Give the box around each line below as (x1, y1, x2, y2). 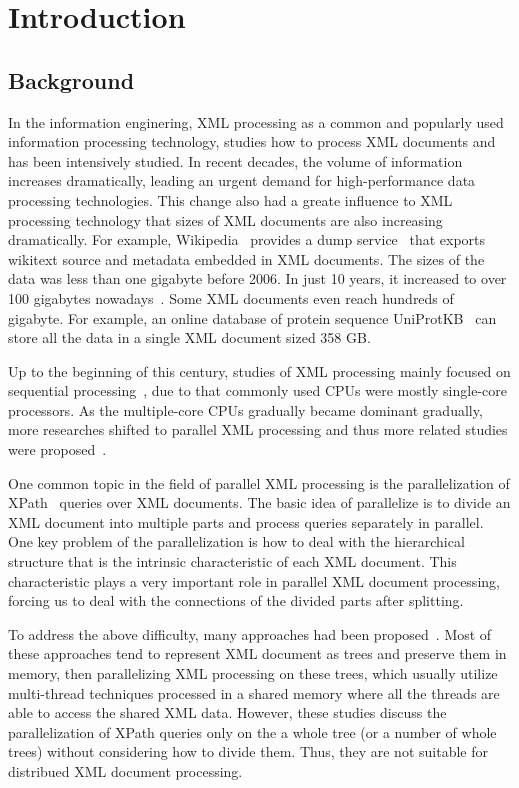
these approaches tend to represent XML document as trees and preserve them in (8, 643, 507, 664)
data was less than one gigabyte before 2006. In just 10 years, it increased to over (8, 268, 507, 289)
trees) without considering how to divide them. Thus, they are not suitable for (8, 741, 488, 762)
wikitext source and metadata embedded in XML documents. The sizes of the (8, 248, 485, 269)
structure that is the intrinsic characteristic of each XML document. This (8, 551, 457, 572)
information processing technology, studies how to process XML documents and (8, 131, 496, 152)
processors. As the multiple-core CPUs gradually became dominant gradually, (8, 399, 483, 420)
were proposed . (8, 439, 107, 460)
